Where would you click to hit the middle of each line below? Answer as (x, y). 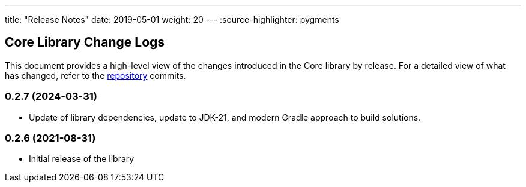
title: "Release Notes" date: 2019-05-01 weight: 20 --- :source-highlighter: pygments (172, 19)
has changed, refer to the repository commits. (95, 75)
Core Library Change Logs (85, 42)
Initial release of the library (82, 159)
